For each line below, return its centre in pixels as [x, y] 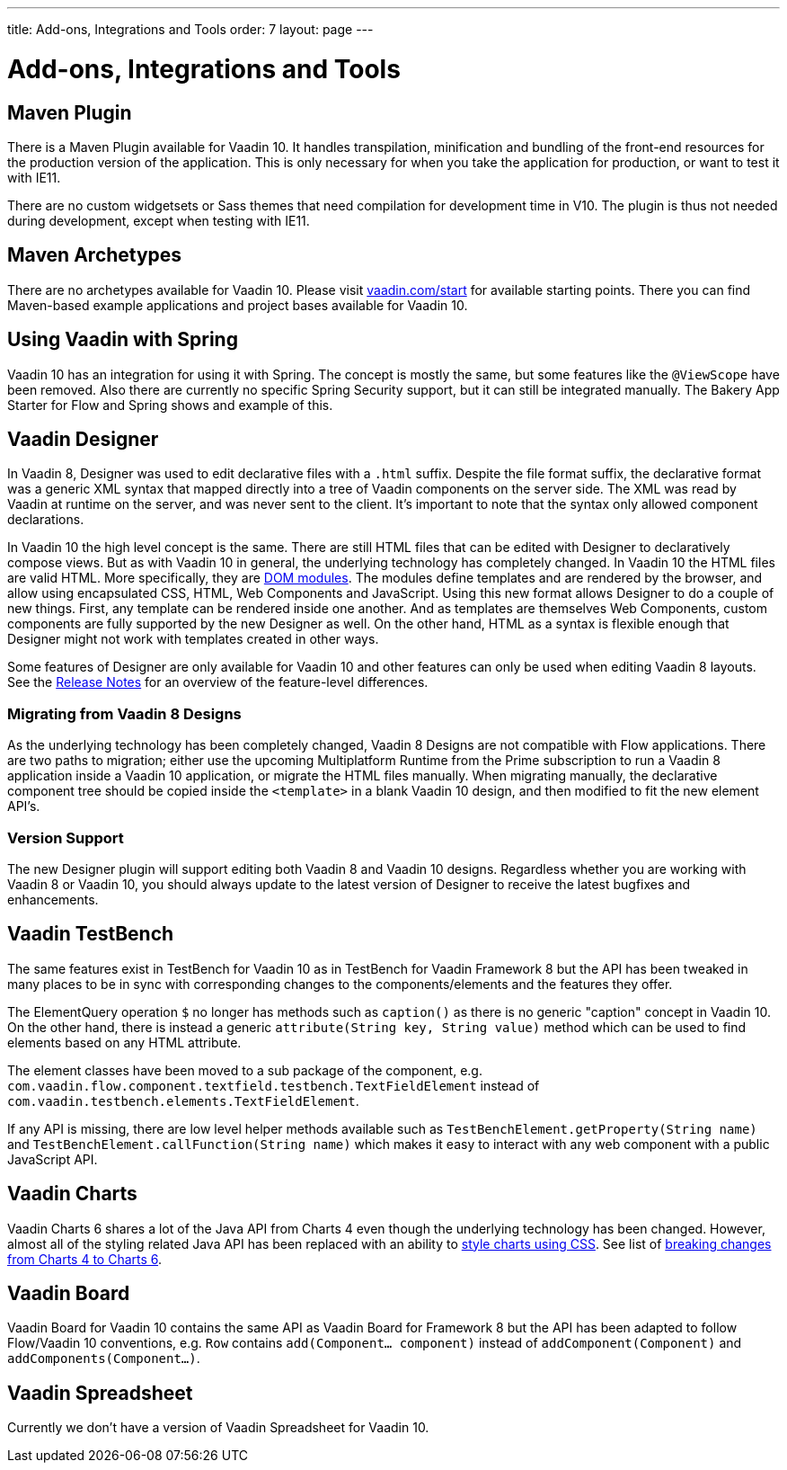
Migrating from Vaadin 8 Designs [124, 713]
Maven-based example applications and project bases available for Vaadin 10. [238, 305]
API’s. [24, 806]
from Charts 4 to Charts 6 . [85, 1259]
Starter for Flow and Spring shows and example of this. [170, 405]
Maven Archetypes [95, 255]
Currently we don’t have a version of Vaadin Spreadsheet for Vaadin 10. [218, 1428]
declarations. [46, 520]
